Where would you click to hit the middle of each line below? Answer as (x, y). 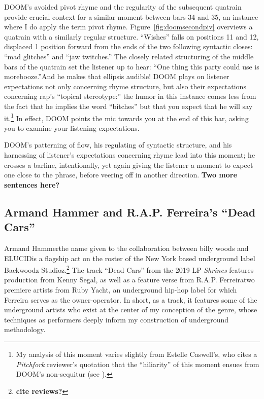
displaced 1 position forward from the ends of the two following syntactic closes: (128, 46)
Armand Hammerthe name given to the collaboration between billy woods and (126, 248)
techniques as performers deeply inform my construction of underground (117, 319)
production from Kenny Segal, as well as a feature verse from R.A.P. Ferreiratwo (129, 280)
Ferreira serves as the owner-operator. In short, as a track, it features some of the (131, 299)
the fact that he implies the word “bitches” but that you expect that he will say (128, 106)
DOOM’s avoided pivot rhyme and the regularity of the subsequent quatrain (123, 7)
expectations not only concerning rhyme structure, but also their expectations (125, 86)
